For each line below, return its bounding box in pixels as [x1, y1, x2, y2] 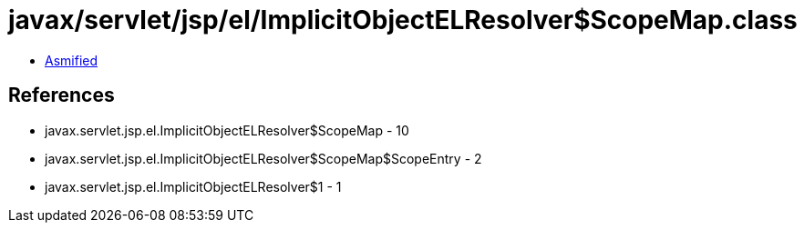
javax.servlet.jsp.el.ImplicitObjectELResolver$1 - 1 [45, 178, 342, 195]
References [8, 84, 115, 107]
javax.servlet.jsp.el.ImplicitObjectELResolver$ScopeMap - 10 [45, 122, 409, 138]
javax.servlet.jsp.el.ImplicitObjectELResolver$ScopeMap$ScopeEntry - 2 [45, 150, 482, 166]
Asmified [45, 52, 98, 68]
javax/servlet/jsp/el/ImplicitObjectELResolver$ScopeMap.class [8, 5, 798, 35]
